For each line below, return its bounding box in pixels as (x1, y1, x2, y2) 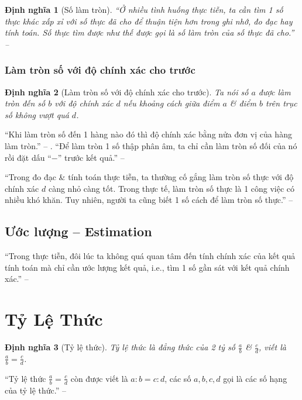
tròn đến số (5, 97, 46, 109)
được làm (258, 85, 291, 98)
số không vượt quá (5, 108, 69, 120)
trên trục (265, 97, 297, 109)
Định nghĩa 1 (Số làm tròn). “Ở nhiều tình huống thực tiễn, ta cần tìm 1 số (5, 4, 283, 15)
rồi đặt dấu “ (5, 151, 52, 163)
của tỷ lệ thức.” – (5, 384, 66, 396)
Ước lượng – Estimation (5, 222, 152, 240)
